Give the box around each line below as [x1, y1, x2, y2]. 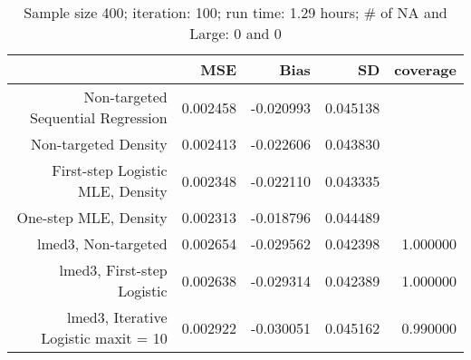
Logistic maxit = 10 [41, 327, 168, 348]
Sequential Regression [30, 107, 168, 128]
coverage [394, 59, 457, 80]
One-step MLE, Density [16, 207, 168, 228]
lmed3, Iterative [66, 306, 168, 327]
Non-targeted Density [31, 133, 168, 154]
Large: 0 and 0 [189, 23, 282, 44]
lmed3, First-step [59, 259, 168, 280]
